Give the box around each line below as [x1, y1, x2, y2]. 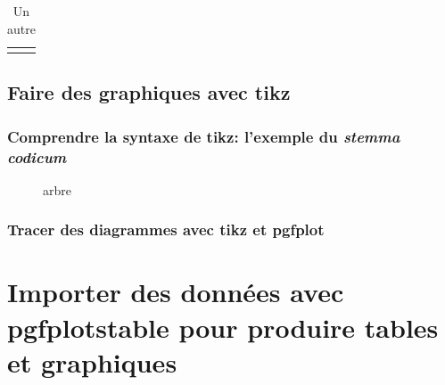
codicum [7, 145, 67, 168]
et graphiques [7, 343, 177, 380]
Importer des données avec [7, 274, 344, 310]
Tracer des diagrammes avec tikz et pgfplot [7, 218, 325, 241]
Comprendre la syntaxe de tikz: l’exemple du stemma [7, 125, 400, 147]
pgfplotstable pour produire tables [7, 308, 439, 345]
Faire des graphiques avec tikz [7, 78, 291, 106]
